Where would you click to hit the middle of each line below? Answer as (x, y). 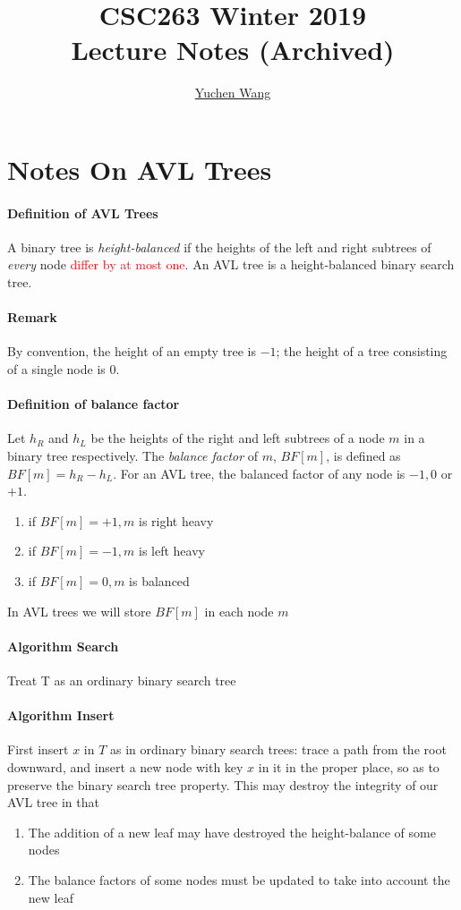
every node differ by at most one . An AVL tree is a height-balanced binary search (231, 264)
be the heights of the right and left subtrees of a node (238, 438)
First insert (38, 749)
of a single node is (56, 369)
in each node (239, 611)
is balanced (159, 581)
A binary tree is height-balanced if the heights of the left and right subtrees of (219, 247)
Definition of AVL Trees (83, 213)
